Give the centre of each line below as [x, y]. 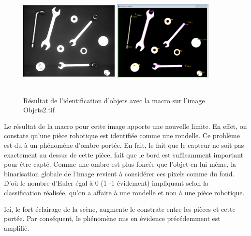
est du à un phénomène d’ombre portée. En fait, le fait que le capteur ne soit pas [124, 145]
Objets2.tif [39, 110]
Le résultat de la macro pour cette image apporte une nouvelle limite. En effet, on [125, 126]
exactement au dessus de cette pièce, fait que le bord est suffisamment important [124, 154]
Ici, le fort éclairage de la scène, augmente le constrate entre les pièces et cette [120, 209]
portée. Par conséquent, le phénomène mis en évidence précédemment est [112, 218]
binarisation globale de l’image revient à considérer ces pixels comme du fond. [119, 173]
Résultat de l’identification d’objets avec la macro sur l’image [114, 100]
